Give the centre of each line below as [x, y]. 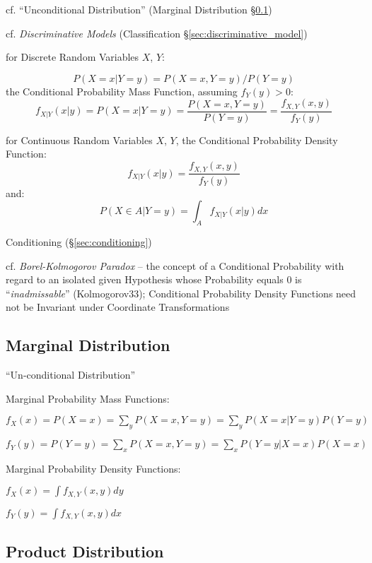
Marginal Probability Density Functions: [93, 468]
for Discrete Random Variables [72, 57]
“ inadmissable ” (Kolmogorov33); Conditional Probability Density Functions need [181, 293]
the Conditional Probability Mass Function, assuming [122, 91]
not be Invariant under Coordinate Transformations [118, 307]
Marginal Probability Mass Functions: [88, 398]
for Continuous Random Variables [79, 140]
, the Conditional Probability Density [257, 140]
